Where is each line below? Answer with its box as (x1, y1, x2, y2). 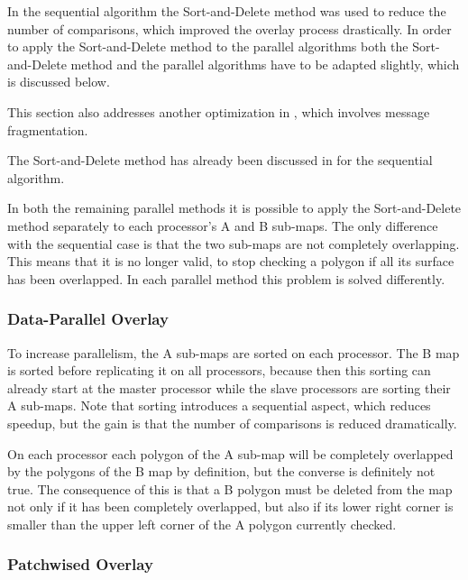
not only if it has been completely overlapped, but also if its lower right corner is (7, 497, 454, 516)
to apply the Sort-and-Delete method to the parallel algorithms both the (7, 37, 408, 56)
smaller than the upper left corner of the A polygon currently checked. (7, 514, 397, 533)
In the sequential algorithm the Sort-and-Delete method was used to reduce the (7, 2, 446, 20)
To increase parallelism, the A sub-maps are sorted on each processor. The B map (7, 343, 460, 362)
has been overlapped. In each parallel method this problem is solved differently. (7, 269, 445, 288)
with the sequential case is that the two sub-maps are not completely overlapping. (7, 234, 460, 253)
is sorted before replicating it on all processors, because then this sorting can (7, 361, 431, 380)
